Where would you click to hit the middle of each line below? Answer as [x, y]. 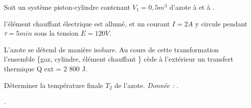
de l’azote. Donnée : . [147, 85]
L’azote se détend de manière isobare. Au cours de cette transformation [112, 49]
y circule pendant [221, 23]
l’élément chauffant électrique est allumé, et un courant [87, 23]
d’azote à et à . [192, 7]
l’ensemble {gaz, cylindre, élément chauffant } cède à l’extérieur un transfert [119, 59]
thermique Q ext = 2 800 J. [46, 68]
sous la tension [56, 33]
